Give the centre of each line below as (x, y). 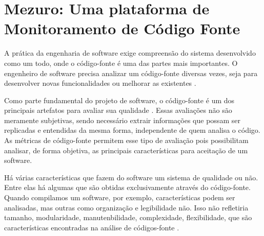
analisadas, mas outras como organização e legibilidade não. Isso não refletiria (126, 207)
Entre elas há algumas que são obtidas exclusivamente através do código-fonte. (127, 187)
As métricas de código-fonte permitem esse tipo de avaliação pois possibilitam (126, 140)
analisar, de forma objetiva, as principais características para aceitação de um (126, 150)
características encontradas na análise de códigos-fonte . (92, 227)
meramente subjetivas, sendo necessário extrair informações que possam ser (122, 120)
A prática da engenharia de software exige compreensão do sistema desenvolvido (130, 53)
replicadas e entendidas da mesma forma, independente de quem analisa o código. (132, 130)
